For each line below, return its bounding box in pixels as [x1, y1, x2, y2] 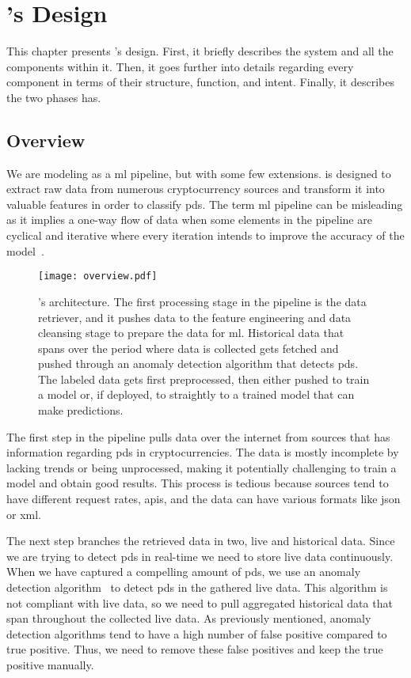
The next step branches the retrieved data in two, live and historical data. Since [6, 532, 395, 549]
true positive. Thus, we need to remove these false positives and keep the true [6, 641, 383, 657]
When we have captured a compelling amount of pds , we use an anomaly [6, 563, 361, 580]
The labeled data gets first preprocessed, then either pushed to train [38, 370, 370, 387]
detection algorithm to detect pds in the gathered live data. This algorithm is [6, 579, 388, 596]
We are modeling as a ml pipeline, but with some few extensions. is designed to [6, 165, 391, 181]
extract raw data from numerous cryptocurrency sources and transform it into [6, 180, 385, 197]
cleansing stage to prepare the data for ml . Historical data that [38, 324, 344, 341]
